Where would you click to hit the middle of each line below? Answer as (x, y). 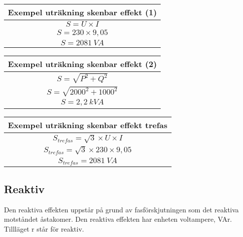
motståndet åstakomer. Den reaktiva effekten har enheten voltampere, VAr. (118, 219)
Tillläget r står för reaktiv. (44, 228)
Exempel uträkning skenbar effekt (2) (83, 64)
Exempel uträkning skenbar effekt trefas (88, 125)
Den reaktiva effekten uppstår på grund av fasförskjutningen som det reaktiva (121, 209)
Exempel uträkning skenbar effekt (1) (83, 12)
